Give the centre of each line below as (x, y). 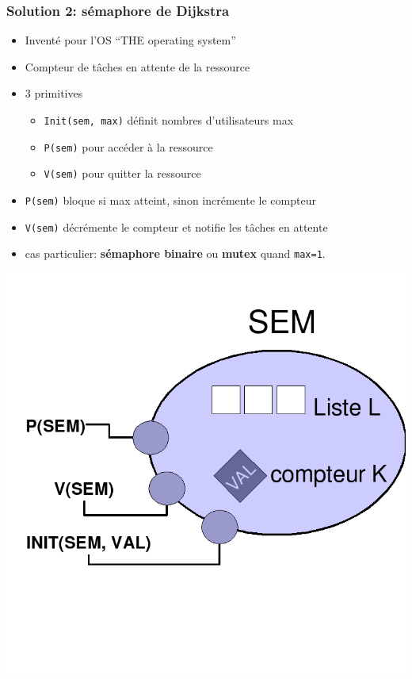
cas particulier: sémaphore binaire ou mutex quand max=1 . (175, 253)
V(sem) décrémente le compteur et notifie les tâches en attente (176, 226)
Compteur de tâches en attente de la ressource (137, 66)
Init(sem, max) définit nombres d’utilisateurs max (169, 120)
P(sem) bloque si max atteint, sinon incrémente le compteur (170, 199)
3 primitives (54, 93)
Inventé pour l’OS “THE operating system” (130, 40)
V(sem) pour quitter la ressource (122, 173)
